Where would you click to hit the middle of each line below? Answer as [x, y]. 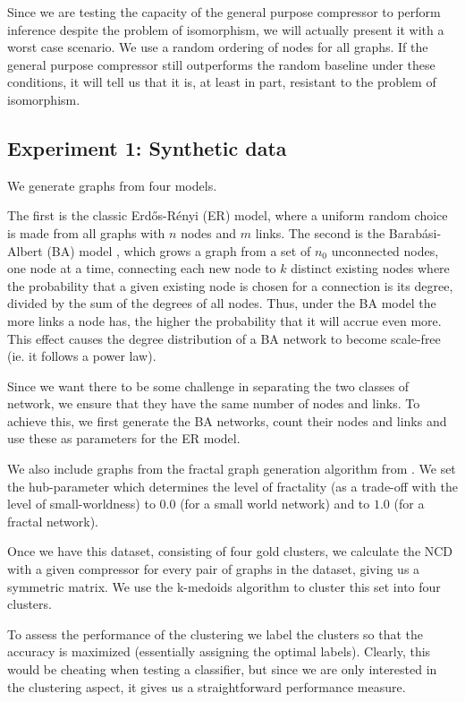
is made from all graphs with [86, 232]
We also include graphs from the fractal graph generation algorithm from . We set [232, 469]
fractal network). [53, 521]
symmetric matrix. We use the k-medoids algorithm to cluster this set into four [224, 586]
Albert [25, 250]
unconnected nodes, [385, 250]
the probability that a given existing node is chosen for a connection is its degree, [230, 285]
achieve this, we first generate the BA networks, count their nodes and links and [227, 420]
